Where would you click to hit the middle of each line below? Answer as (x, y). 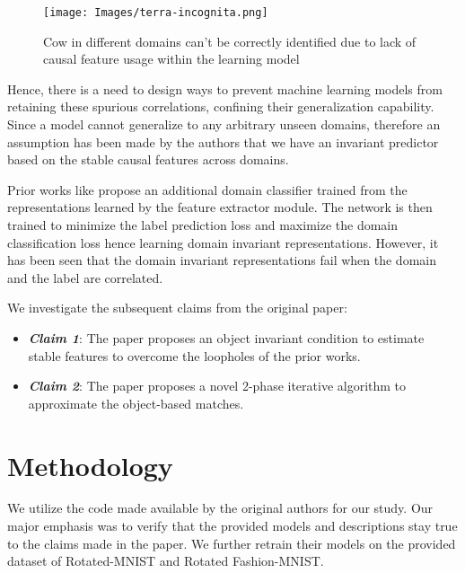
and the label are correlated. (85, 277)
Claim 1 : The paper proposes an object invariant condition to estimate (226, 337)
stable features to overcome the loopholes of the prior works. (194, 355)
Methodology (90, 465)
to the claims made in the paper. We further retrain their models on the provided (232, 543)
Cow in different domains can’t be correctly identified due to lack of (230, 41)
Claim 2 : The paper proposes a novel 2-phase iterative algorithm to (217, 386)
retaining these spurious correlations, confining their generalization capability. (221, 106)
